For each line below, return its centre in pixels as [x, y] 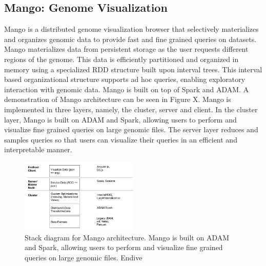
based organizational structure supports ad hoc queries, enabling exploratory [125, 79]
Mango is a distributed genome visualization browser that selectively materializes [131, 29]
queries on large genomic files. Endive [84, 257]
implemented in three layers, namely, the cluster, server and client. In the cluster [131, 109]
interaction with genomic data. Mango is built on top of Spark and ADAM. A [127, 89]
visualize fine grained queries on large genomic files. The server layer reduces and [131, 129]
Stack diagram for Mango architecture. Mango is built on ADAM [127, 237]
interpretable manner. [38, 149]
